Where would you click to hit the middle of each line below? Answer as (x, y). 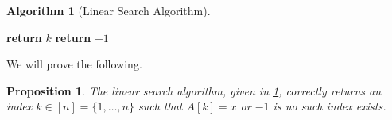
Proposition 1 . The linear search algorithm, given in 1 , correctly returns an (194, 90)
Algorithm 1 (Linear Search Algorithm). (109, 10)
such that (160, 106)
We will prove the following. (74, 64)
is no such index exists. (330, 106)
